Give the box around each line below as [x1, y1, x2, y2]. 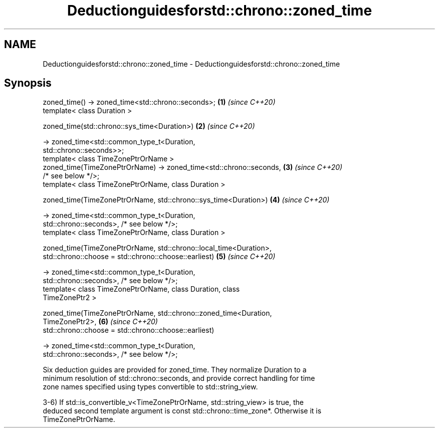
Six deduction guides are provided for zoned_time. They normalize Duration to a [43, 365, 307, 374]
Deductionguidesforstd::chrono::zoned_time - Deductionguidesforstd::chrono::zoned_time [43, 59, 340, 68]
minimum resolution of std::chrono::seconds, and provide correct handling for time [43, 374, 315, 383]
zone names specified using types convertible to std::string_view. [43, 382, 258, 391]
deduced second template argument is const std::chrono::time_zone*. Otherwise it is [43, 406, 322, 415]
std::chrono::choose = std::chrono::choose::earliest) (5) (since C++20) [43, 252, 276, 261]
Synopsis [4, 77, 52, 90]
